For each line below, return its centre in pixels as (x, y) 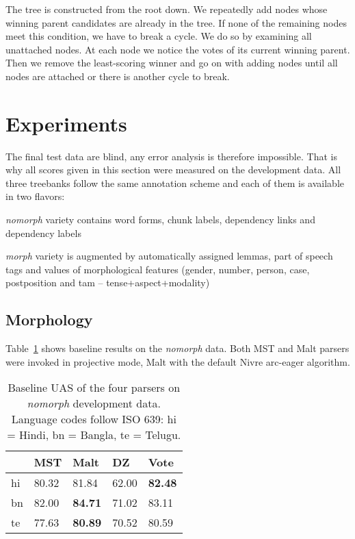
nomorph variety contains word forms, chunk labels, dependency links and (160, 220)
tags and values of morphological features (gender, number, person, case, (158, 269)
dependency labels (43, 233)
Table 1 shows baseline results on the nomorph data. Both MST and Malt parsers (177, 348)
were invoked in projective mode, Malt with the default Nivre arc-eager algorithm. (178, 361)
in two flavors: (35, 196)
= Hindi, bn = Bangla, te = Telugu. (94, 435)
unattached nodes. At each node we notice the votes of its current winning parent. (178, 49)
